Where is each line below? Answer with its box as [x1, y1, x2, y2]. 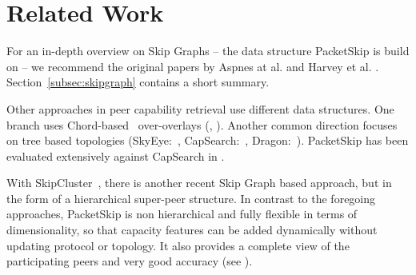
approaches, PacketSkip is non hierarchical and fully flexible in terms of [6, 205, 358, 222]
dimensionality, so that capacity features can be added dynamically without [6, 221, 378, 238]
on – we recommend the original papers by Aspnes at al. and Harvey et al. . [6, 58, 379, 74]
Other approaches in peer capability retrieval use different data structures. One [6, 100, 394, 117]
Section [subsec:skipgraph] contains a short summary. [6, 74, 270, 90]
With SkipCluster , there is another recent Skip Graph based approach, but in [6, 174, 392, 191]
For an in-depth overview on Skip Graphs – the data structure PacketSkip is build [6, 42, 410, 59]
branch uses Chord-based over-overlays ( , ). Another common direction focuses [6, 116, 398, 133]
